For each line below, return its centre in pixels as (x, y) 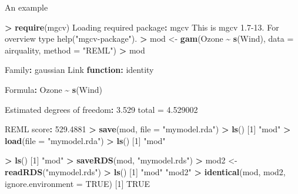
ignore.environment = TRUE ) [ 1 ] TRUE (78, 183)
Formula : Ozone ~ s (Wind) (53, 89)
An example (26, 7)
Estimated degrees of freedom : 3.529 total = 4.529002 (101, 109)
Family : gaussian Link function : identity (79, 70)
